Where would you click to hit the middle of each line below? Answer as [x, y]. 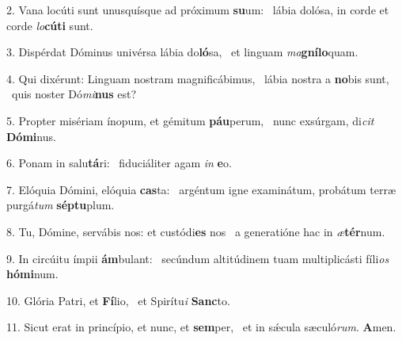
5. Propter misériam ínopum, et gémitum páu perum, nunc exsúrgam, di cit [190, 120]
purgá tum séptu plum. [61, 205]
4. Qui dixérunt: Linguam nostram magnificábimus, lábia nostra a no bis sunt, [198, 78]
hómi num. [32, 274]
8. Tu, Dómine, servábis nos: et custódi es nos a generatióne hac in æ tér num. [196, 231]
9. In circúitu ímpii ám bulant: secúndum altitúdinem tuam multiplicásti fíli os [198, 258]
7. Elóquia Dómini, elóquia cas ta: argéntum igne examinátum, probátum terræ [201, 189]
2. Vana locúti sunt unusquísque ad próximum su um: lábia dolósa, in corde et [198, 10]
